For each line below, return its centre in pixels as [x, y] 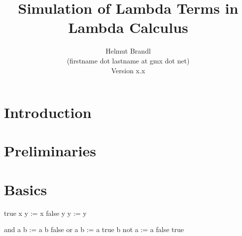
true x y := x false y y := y [45, 213]
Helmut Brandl [128, 51]
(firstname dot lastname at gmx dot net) [128, 60]
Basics [26, 189]
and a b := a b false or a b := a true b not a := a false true [94, 229]
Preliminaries [50, 151]
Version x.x [128, 70]
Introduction [48, 112]
